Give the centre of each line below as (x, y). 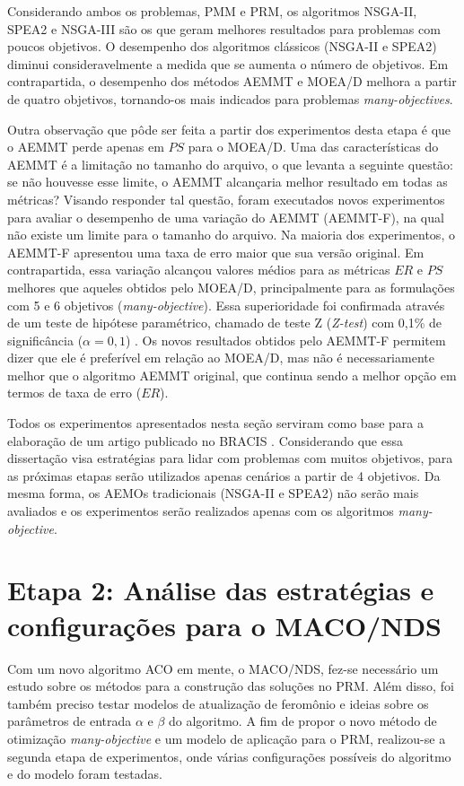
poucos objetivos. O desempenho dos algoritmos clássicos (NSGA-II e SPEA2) (222, 46)
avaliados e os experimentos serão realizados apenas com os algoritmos (201, 511)
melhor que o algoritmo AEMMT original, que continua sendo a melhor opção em (232, 375)
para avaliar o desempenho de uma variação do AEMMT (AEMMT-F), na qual (226, 217)
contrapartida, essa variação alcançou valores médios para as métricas (199, 270)
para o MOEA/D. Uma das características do (313, 147)
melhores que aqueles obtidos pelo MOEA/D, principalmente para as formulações (231, 287)
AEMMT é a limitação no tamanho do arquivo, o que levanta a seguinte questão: (230, 164)
